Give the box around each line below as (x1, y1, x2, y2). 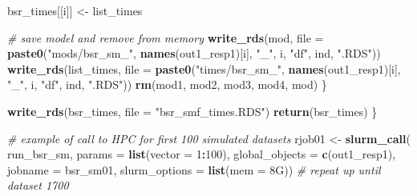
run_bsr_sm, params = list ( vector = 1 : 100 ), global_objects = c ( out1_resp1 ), (7, 146, 396, 162)
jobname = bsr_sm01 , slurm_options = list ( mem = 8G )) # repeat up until (7, 161, 381, 178)
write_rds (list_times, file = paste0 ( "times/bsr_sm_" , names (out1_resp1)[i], (7, 60, 401, 77)
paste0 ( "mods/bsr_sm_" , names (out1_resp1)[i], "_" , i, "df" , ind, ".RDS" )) (7, 45, 381, 62)
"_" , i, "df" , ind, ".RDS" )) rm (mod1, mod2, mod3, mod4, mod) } (7, 76, 327, 93)
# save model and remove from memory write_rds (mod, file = (7, 29, 324, 46)
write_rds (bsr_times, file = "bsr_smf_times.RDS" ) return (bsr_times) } (7, 102, 378, 119)
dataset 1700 (7, 177, 69, 194)
